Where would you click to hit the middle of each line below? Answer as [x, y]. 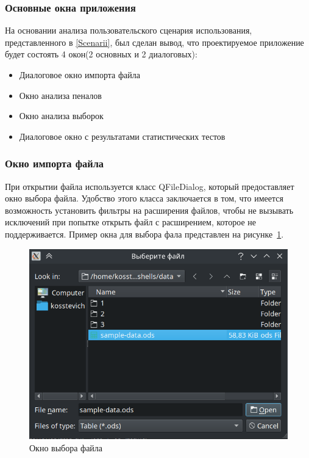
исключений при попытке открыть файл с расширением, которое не [131, 222]
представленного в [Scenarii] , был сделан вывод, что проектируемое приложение [154, 42]
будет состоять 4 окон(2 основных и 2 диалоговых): [101, 54]
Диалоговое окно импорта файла [80, 75]
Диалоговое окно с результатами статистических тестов [122, 136]
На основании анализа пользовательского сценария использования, [129, 30]
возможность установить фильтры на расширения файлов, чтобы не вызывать [149, 210]
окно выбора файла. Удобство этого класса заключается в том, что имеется [144, 198]
